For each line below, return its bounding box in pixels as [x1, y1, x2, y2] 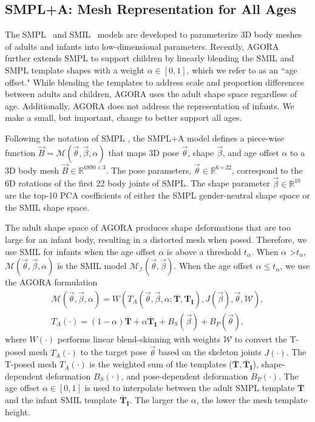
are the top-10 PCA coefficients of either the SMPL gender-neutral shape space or [5, 189, 310, 202]
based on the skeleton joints [158, 345, 262, 358]
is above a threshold [166, 245, 242, 257]
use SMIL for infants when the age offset [5, 245, 156, 257]
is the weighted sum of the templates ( [89, 358, 232, 370]
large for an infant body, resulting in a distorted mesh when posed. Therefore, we [5, 233, 307, 245]
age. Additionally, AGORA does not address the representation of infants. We [5, 99, 294, 112]
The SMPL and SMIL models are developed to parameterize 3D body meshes [5, 28, 302, 41]
